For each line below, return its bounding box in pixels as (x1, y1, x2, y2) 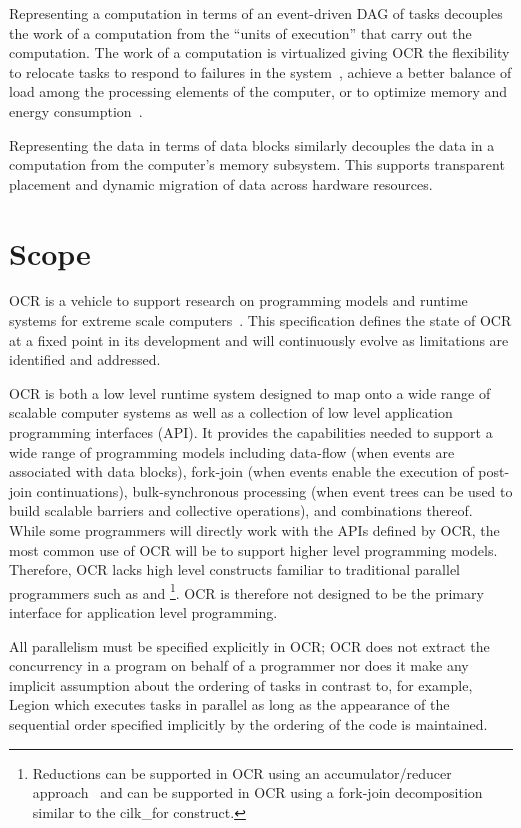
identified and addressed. (9, 349, 161, 370)
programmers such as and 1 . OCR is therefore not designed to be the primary (9, 579, 484, 603)
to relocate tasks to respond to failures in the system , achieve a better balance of (9, 61, 512, 82)
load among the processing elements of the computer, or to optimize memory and (9, 81, 508, 102)
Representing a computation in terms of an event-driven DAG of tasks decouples (9, 3, 503, 23)
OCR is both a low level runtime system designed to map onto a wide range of (9, 382, 491, 403)
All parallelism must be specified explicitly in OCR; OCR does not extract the (9, 635, 490, 656)
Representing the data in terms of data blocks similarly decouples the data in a (9, 134, 495, 155)
